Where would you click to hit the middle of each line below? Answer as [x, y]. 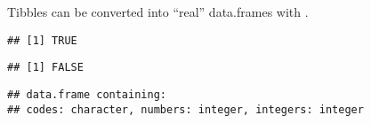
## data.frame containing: [87, 94]
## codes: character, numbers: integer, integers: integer [185, 109]
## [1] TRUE [42, 40]
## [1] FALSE [45, 68]
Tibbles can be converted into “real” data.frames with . [158, 12]
